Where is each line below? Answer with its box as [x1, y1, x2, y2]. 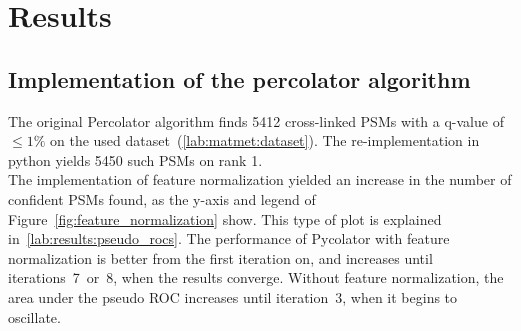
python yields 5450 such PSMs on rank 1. [8, 149, 263, 170]
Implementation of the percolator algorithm [8, 63, 471, 94]
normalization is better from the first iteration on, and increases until [8, 247, 433, 268]
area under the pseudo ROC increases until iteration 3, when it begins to [8, 286, 458, 307]
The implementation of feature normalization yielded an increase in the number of [8, 169, 512, 190]
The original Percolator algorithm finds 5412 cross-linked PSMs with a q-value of [8, 110, 504, 131]
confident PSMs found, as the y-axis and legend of [8, 188, 316, 209]
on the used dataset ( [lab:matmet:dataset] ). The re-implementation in [49, 130, 480, 151]
